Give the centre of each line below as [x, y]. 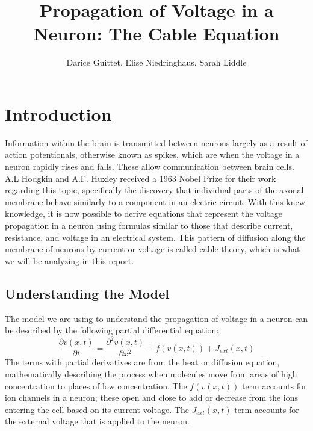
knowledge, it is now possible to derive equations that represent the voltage [144, 213]
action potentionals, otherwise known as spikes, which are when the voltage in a [152, 154]
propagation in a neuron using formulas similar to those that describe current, [149, 225]
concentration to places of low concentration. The [96, 386]
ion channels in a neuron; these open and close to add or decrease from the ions [152, 398]
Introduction [58, 113]
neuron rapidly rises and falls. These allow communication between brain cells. [150, 166]
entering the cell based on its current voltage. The [97, 409]
